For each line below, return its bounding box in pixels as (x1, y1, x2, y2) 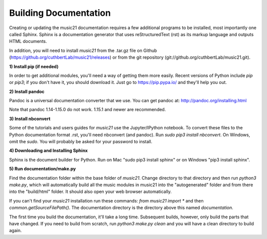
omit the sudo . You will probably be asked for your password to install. (9, 139, 153, 145)
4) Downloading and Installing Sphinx (9, 148, 88, 154)
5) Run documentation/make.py (9, 166, 76, 172)
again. (9, 228, 22, 234)
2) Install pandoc (9, 88, 44, 94)
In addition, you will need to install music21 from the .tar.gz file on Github (9, 47, 157, 53)
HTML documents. (9, 39, 47, 44)
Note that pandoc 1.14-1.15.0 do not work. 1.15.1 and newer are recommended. (9, 107, 166, 113)
